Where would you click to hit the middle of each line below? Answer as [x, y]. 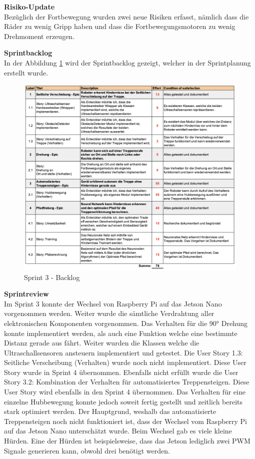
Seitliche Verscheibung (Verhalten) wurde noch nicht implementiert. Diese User [125, 362]
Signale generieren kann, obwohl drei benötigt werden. [87, 450]
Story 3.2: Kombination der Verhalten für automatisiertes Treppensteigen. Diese [127, 382]
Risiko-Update [29, 6]
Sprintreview [26, 294]
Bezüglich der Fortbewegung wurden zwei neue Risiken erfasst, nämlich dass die [126, 16]
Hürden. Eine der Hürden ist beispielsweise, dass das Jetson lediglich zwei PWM [127, 441]
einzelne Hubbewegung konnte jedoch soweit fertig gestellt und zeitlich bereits [123, 401]
